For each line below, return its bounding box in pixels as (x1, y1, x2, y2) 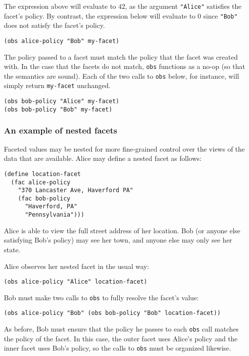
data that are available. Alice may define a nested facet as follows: (4, 153, 202, 163)
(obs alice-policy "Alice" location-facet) (4, 278, 147, 286)
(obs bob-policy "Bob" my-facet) (4, 106, 112, 113)
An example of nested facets (4, 124, 118, 136)
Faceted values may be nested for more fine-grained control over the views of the (4, 143, 245, 154)
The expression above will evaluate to (4, 1, 116, 11)
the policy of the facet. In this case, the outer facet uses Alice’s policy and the (4, 333, 238, 343)
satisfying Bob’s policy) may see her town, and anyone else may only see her (4, 235, 232, 245)
